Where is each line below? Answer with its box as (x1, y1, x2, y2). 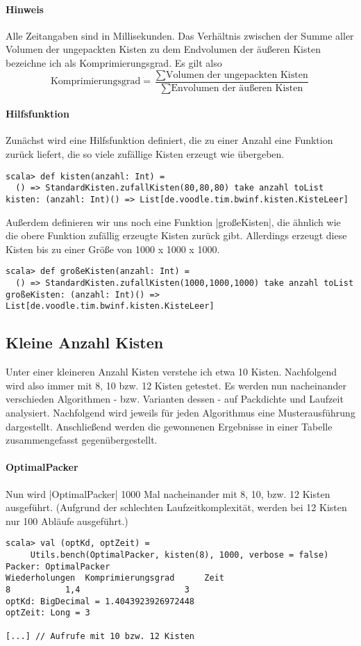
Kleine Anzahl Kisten (6, 332, 164, 353)
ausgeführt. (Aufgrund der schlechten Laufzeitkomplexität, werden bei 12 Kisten (6, 500, 347, 515)
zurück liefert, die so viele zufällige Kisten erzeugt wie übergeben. (6, 147, 285, 161)
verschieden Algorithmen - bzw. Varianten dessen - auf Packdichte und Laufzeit (6, 391, 344, 406)
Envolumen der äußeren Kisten (171, 83, 303, 93)
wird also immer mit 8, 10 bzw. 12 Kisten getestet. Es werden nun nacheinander (6, 378, 347, 392)
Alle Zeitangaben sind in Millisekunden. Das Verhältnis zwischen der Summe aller (6, 28, 354, 42)
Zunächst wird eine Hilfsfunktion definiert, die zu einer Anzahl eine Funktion (6, 133, 333, 147)
